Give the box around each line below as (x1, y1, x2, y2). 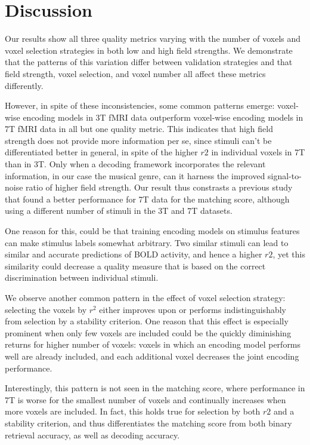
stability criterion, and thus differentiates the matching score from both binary (5, 416, 292, 429)
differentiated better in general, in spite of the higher (5, 146, 198, 158)
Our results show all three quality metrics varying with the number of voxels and (5, 32, 301, 45)
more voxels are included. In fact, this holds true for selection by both (5, 405, 261, 418)
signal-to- (268, 169, 302, 182)
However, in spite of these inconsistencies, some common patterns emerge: (5, 99, 275, 112)
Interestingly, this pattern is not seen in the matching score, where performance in (5, 382, 305, 394)
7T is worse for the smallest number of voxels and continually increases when (5, 393, 286, 406)
